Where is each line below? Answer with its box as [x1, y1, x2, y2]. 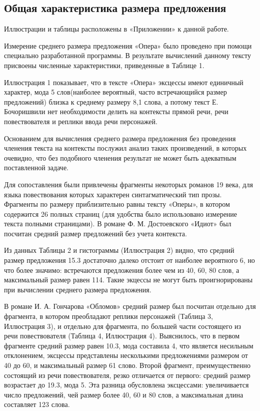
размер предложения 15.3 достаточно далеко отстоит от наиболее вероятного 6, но [4, 255, 255, 265]
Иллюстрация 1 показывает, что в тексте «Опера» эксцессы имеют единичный [4, 77, 243, 87]
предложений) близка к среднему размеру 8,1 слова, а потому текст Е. [4, 96, 218, 107]
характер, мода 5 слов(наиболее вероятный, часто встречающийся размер [4, 87, 227, 97]
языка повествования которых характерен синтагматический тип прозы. [4, 189, 222, 199]
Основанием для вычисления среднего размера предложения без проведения [4, 133, 236, 143]
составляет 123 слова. [4, 399, 70, 409]
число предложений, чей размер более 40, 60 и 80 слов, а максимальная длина [4, 389, 243, 399]
